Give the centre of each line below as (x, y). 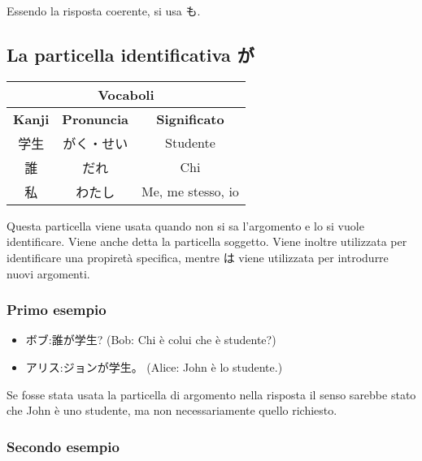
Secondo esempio (63, 446)
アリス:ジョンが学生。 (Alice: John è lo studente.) (154, 366)
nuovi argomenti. (48, 273)
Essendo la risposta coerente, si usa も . (104, 11)
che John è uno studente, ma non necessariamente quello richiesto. (172, 410)
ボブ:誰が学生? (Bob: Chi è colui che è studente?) (151, 340)
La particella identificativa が (131, 54)
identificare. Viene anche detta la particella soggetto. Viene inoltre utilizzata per (207, 241)
